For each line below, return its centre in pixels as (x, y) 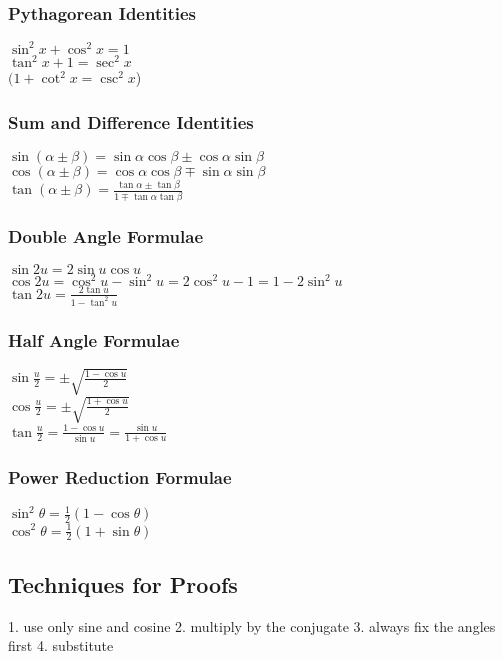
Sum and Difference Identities (131, 121)
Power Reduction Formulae (120, 477)
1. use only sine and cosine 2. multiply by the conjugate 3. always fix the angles (252, 625)
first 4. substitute (61, 645)
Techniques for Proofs (123, 583)
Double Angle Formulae (106, 235)
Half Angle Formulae (94, 339)
